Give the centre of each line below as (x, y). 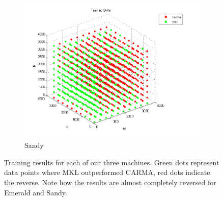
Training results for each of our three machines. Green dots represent (112, 162)
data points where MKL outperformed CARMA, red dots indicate (107, 172)
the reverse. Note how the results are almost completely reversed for (110, 182)
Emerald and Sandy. (36, 192)
